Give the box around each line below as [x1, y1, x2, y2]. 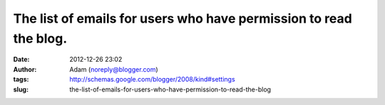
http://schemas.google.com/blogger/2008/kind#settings [69, 75, 235, 84]
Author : [13, 65, 37, 74]
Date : [13, 55, 30, 64]
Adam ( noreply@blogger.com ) [69, 65, 158, 74]
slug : [13, 85, 29, 94]
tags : [13, 75, 29, 84]
